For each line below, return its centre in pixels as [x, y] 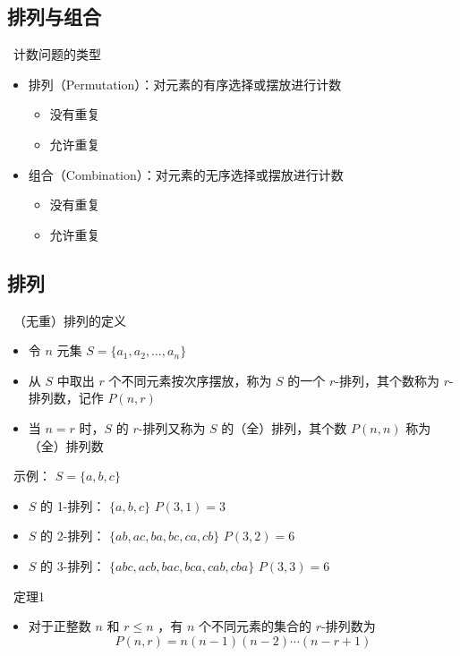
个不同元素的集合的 [255, 626]
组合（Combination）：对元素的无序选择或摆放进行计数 [186, 174]
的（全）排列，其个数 [284, 427]
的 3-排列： [73, 565]
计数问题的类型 [57, 54]
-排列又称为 [172, 427]
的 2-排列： [73, 536]
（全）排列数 [66, 445]
